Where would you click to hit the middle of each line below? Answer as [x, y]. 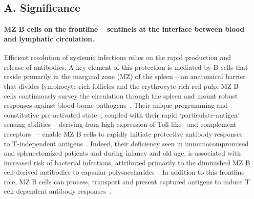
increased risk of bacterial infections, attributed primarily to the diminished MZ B [127, 162]
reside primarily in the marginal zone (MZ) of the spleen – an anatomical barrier [125, 76]
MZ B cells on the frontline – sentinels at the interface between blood [124, 29]
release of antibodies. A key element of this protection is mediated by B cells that [126, 67]
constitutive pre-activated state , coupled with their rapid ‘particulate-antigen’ [122, 114]
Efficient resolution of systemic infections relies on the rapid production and [117, 57]
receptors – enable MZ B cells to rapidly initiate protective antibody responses [123, 133]
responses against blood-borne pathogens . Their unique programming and [116, 105]
